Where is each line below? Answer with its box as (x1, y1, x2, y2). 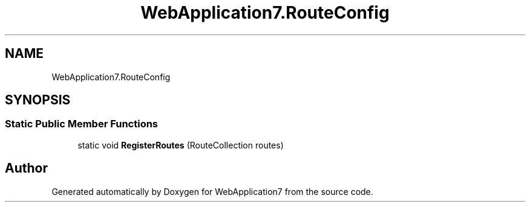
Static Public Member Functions (5, 118, 159, 130)
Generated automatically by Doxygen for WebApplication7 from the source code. (51, 186, 373, 197)
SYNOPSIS (5, 92, 71, 108)
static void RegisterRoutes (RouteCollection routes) (77, 139, 284, 150)
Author (5, 161, 48, 176)
